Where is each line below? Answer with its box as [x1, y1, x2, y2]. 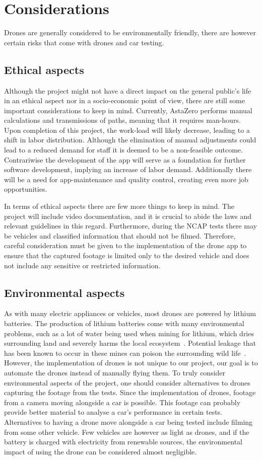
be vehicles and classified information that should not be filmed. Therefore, [4, 230, 236, 241]
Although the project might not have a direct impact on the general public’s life [4, 85, 251, 96]
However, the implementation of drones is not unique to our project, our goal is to [4, 357, 258, 368]
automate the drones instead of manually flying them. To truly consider [4, 367, 226, 377]
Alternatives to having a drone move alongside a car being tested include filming [4, 416, 253, 427]
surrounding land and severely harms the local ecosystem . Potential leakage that [4, 338, 256, 348]
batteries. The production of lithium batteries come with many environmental [4, 318, 244, 328]
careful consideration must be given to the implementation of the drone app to [4, 240, 247, 251]
